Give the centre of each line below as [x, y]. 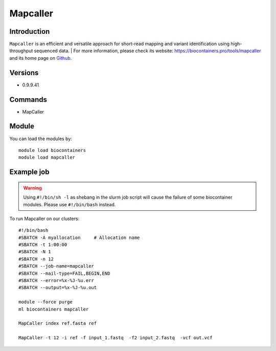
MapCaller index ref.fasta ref [58, 323]
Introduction [30, 31]
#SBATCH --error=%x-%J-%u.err [56, 281]
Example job [29, 172]
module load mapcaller [47, 158]
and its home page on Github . [41, 58]
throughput [21, 51]
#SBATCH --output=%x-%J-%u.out [58, 288]
